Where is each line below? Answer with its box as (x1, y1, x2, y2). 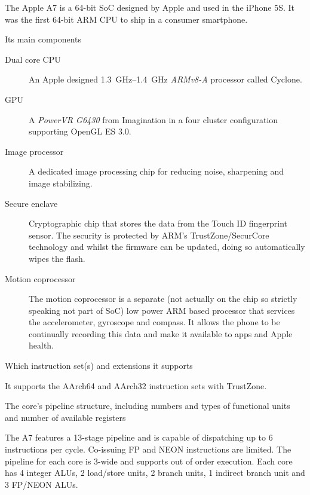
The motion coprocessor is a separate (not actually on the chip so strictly (29, 292, 297, 305)
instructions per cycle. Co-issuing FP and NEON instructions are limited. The (5, 443, 291, 456)
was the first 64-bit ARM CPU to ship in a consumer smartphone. (5, 13, 248, 25)
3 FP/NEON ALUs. (5, 478, 78, 490)
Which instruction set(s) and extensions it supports (5, 359, 193, 372)
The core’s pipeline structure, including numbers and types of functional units (5, 399, 290, 412)
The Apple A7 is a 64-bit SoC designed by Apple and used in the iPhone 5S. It (5, 1, 294, 13)
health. (29, 339, 54, 352)
